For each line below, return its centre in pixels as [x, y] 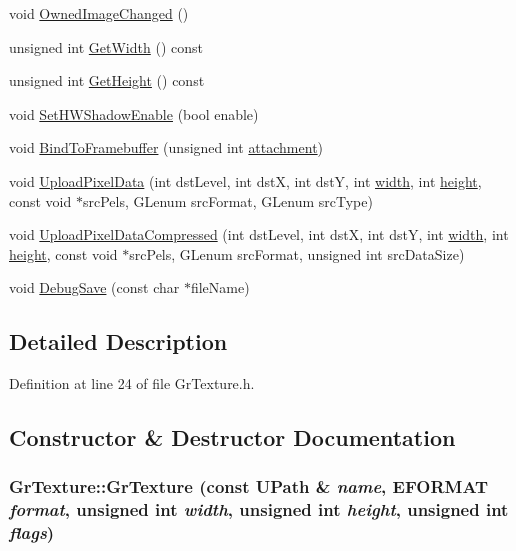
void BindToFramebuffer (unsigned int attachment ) [166, 147]
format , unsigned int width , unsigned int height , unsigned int [259, 509]
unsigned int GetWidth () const [106, 46]
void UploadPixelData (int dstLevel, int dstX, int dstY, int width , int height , [245, 180]
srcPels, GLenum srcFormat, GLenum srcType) [227, 200]
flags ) [32, 532]
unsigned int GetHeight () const [107, 80]
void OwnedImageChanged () [99, 13]
